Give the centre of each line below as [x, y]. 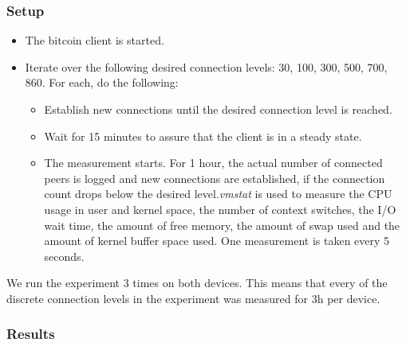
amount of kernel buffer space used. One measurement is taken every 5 [217, 241]
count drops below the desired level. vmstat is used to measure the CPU [218, 194]
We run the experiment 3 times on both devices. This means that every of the [197, 283]
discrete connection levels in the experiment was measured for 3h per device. [193, 298]
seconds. [64, 256]
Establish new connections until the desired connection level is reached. [218, 109]
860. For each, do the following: [102, 82]
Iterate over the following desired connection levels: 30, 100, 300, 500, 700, [206, 66]
